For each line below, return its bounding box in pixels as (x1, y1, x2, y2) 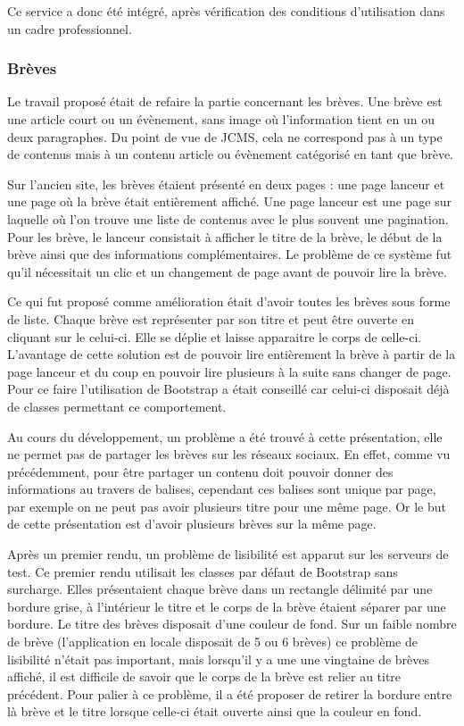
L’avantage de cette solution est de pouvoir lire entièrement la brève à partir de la (7, 345, 456, 363)
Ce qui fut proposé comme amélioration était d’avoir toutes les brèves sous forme (7, 292, 451, 311)
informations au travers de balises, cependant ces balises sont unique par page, (7, 480, 436, 498)
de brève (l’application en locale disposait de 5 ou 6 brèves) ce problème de (7, 632, 418, 651)
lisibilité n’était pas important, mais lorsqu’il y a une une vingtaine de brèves (7, 649, 430, 668)
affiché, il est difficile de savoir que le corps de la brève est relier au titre (7, 667, 402, 686)
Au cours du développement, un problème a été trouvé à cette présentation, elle (7, 427, 443, 446)
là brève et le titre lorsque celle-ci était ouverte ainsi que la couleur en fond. (7, 702, 422, 721)
